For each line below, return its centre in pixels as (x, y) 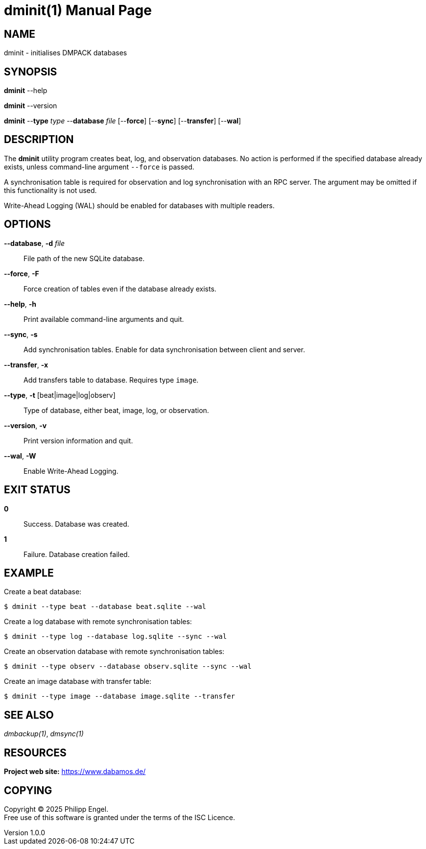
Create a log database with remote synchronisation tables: (98, 622)
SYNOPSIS (31, 72)
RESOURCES (35, 752)
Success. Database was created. (76, 524)
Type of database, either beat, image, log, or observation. (116, 410)
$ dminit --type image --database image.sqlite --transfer (120, 696)
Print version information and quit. (78, 440)
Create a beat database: (43, 592)
